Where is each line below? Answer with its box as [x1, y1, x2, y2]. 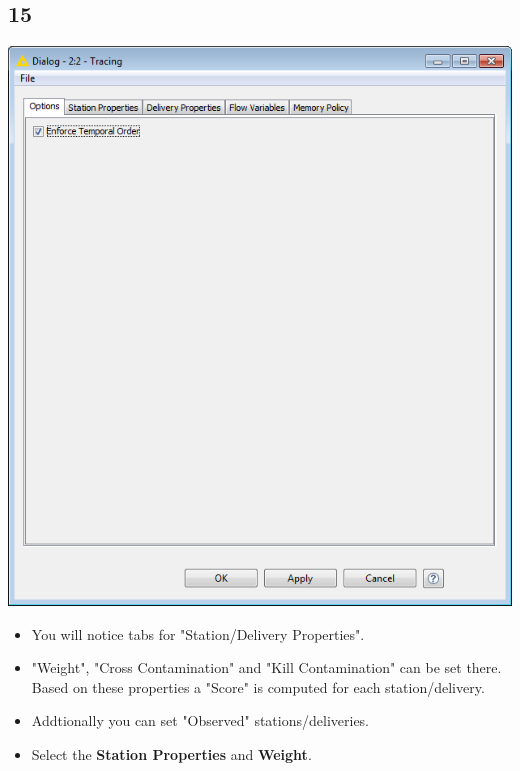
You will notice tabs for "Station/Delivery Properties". [31, 623, 365, 644]
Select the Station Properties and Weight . [31, 744, 312, 765]
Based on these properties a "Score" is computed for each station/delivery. [31, 676, 485, 697]
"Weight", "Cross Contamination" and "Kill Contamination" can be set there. [31, 657, 502, 678]
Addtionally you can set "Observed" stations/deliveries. [31, 710, 370, 731]
